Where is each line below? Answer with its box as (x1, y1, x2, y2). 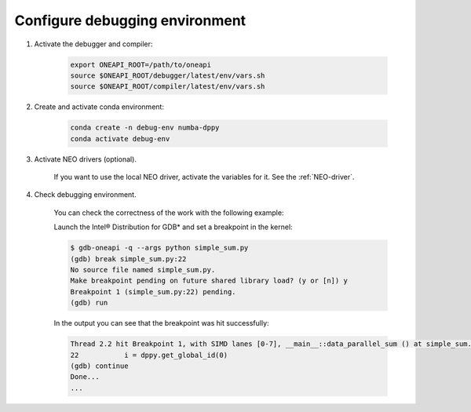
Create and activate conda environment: (34, 102, 165, 111)
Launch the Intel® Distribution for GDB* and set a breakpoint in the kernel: (53, 222, 294, 232)
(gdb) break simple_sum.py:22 (70, 254, 187, 263)
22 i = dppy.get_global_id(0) (70, 350, 228, 359)
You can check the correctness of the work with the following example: (53, 208, 284, 217)
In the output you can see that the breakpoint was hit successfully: (53, 319, 270, 328)
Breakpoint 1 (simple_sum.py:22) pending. (70, 287, 236, 296)
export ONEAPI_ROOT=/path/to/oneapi (70, 60, 212, 69)
